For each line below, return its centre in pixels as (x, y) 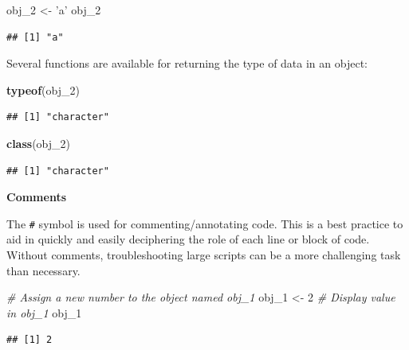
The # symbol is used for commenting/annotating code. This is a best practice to (205, 223)
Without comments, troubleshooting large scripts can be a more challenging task (204, 255)
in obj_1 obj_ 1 (44, 312)
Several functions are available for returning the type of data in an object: (187, 63)
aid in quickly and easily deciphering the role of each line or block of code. (188, 239)
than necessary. (43, 270)
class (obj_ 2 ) (39, 143)
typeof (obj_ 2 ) (43, 89)
